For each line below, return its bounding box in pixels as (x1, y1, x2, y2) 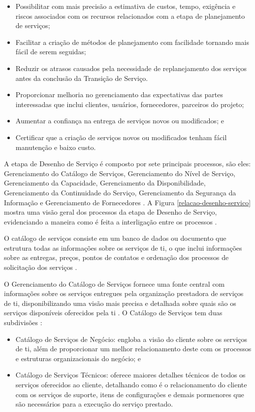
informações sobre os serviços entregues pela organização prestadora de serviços (4, 288, 244, 299)
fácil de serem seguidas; (15, 46, 86, 57)
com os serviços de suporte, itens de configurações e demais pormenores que (15, 389, 244, 399)
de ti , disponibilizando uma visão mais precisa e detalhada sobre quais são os (4, 298, 236, 308)
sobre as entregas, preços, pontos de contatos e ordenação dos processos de (4, 252, 229, 262)
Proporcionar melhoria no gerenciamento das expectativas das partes (15, 89, 223, 100)
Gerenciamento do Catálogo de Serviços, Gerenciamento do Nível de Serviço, (4, 168, 235, 178)
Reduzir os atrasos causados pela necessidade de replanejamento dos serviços (15, 63, 247, 73)
